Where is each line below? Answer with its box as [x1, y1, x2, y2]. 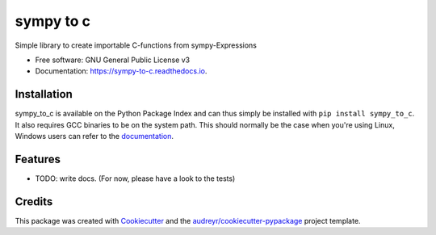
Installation [15, 87, 73, 101]
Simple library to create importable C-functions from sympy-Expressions [15, 40, 258, 50]
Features [15, 152, 61, 166]
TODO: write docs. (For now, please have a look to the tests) [35, 174, 236, 183]
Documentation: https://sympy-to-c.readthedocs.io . [35, 66, 208, 76]
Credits [15, 195, 53, 208]
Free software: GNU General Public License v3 [35, 55, 191, 65]
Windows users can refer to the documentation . [15, 132, 174, 141]
